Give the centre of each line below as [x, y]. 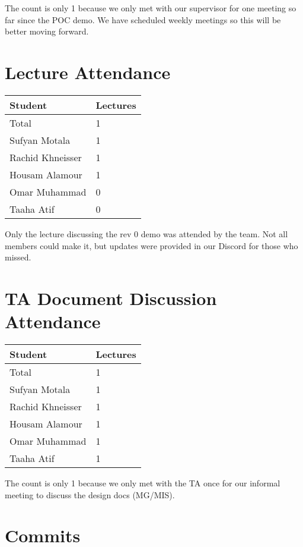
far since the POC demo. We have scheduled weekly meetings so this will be [143, 19]
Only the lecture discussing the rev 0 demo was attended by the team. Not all [146, 233]
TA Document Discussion [111, 298]
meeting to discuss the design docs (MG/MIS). [90, 494]
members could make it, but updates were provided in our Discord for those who [151, 245]
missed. [18, 257]
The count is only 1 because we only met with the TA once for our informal [143, 483]
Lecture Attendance [88, 72]
